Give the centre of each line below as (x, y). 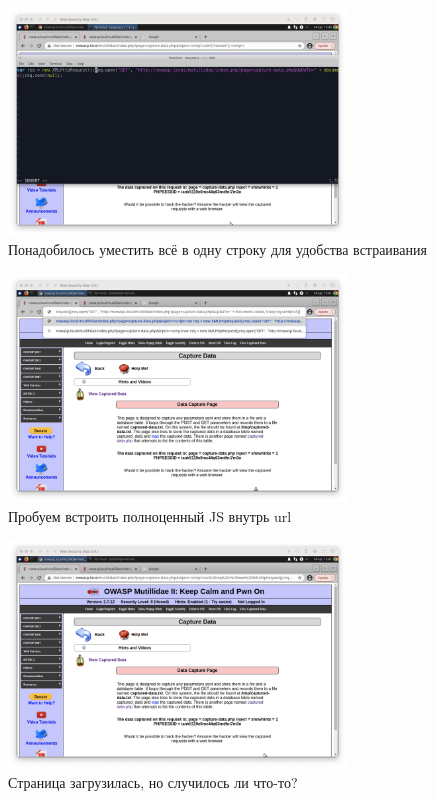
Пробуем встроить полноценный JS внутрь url (150, 515)
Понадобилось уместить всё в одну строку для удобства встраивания (217, 249)
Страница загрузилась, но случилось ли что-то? (153, 781)
